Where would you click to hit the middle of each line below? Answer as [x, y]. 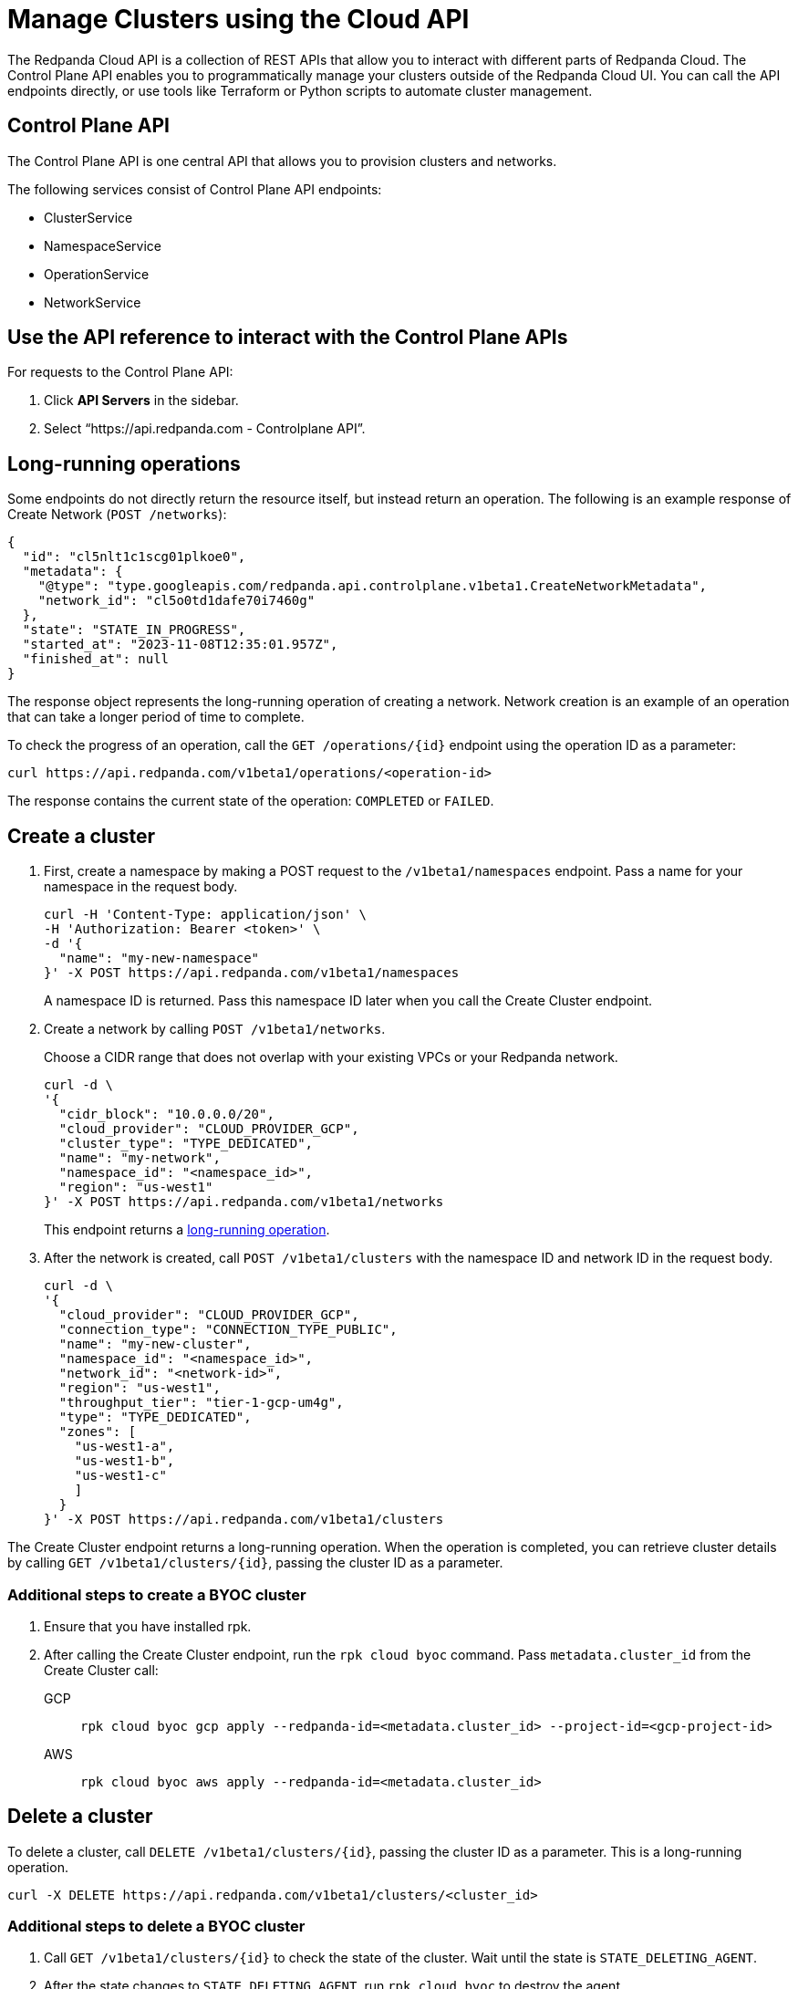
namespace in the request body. [141, 887]
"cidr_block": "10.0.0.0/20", [166, 1114]
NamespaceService [103, 245]
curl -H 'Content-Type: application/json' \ [206, 915]
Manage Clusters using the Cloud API [238, 19]
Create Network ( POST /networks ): [117, 515]
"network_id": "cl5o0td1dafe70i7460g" [176, 601]
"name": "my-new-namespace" [159, 958]
